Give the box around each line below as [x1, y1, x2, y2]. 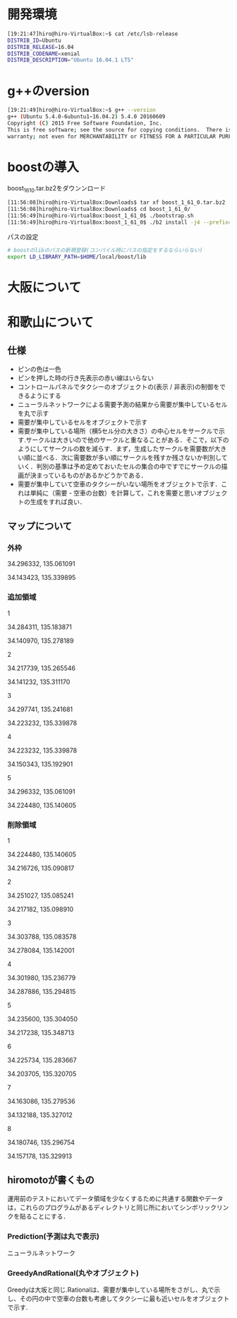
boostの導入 [7, 159, 79, 175]
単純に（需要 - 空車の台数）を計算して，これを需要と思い [30, 488, 197, 497]
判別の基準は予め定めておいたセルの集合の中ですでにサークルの [36, 462, 222, 471]
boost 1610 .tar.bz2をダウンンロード [7, 183, 107, 194]
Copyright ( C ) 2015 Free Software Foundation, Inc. [7, 120, 162, 127]
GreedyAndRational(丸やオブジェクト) [7, 1268, 139, 1278]
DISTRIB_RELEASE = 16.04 [7, 43, 74, 50]
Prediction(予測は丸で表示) [7, 1231, 100, 1241]
